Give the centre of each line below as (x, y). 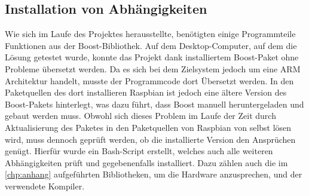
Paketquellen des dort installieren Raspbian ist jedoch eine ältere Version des (146, 92)
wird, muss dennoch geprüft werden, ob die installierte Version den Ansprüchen (150, 139)
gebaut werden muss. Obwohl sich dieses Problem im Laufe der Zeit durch (140, 116)
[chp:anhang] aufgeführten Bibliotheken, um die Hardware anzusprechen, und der (154, 174)
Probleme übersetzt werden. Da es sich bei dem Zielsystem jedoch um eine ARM (153, 68)
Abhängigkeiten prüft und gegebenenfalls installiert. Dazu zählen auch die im (146, 162)
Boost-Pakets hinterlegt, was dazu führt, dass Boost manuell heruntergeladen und (154, 104)
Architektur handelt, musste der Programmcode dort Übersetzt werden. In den (149, 80)
